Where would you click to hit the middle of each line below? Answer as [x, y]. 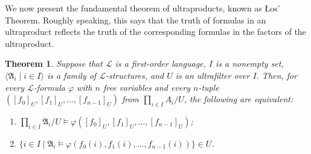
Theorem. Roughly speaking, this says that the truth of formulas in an [136, 20]
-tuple [209, 87]
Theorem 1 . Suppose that [54, 63]
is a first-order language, [160, 63]
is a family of [72, 75]
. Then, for [277, 75]
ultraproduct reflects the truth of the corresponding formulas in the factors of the [155, 32]
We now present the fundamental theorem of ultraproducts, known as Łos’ [143, 8]
